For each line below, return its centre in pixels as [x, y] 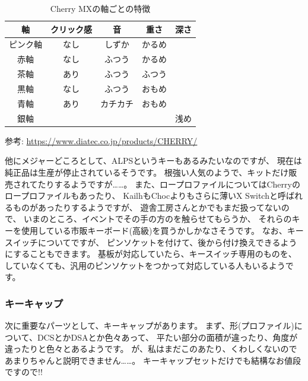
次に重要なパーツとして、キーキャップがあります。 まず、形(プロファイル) [150, 326]
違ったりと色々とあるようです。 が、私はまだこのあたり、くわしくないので [151, 349]
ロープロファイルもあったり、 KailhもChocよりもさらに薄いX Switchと [141, 196]
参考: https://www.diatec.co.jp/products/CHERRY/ [101, 140]
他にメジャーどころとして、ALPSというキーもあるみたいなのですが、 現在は [153, 161]
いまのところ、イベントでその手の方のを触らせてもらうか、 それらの [158, 219]
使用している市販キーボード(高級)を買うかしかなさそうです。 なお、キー [162, 230]
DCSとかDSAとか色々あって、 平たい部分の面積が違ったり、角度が [167, 337]
